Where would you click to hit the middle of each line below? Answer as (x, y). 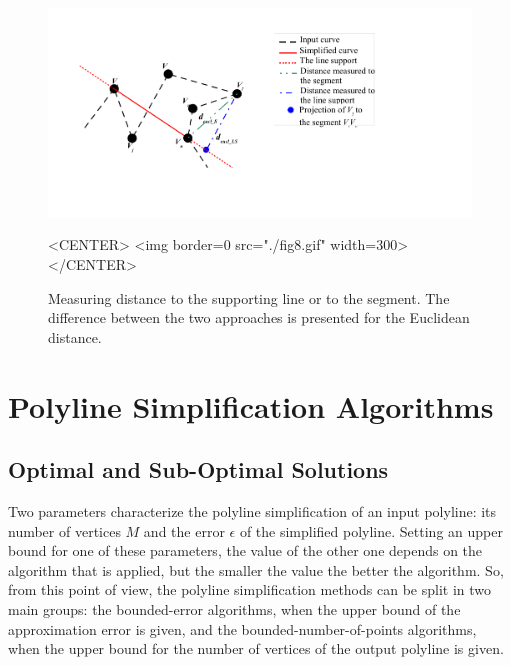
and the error (184, 530)
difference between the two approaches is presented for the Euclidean (259, 317)
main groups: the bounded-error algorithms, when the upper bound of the (234, 608)
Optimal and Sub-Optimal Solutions (198, 469)
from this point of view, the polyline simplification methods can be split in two (249, 589)
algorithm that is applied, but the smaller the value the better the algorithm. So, (256, 569)
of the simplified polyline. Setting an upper (371, 530)
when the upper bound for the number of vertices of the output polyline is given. (256, 648)
